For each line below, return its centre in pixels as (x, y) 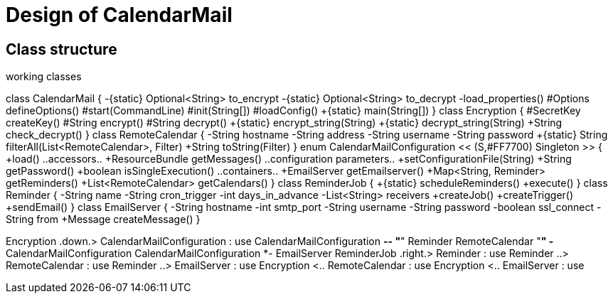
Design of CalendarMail (119, 15)
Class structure (62, 49)
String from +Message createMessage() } (103, 219)
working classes (44, 77)
